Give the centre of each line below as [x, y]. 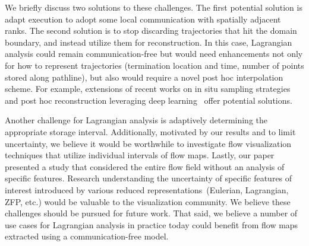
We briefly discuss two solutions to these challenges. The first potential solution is [154, 7]
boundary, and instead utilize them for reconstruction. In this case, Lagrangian [149, 42]
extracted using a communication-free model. [87, 236]
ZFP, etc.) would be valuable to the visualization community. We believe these [148, 201]
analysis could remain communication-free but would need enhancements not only [154, 54]
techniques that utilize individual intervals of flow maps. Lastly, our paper [140, 155]
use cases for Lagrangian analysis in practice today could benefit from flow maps [152, 224]
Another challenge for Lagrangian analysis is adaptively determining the [136, 120]
